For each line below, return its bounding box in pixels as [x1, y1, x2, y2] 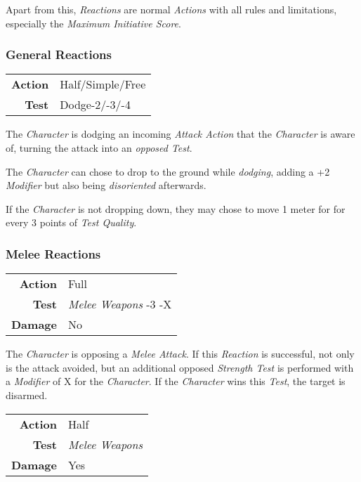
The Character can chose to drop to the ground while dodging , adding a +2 [6, 164, 330, 178]
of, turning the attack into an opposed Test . [6, 141, 192, 155]
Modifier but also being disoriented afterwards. [6, 178, 206, 193]
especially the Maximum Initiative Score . [6, 15, 181, 30]
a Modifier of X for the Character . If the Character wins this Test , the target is [6, 374, 346, 389]
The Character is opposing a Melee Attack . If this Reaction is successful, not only [6, 346, 355, 361]
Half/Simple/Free [60, 76, 146, 93]
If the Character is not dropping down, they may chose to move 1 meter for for [6, 201, 346, 216]
